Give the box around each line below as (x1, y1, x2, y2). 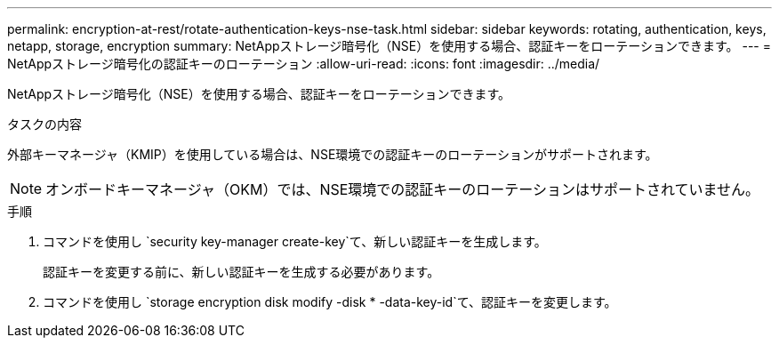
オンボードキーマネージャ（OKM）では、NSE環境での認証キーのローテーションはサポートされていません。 (45, 181, 760, 198)
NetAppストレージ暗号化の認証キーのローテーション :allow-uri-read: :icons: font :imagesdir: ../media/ (7, 56, 600, 71)
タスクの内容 (7, 116, 82, 132)
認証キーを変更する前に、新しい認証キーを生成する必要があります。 (43, 264, 440, 279)
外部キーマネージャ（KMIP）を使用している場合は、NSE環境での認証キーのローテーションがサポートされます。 (7, 147, 658, 162)
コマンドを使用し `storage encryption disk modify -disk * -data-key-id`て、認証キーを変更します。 (43, 294, 617, 309)
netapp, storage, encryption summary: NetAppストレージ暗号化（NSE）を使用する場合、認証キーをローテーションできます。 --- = (7, 38, 771, 53)
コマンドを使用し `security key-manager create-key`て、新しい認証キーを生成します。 (43, 234, 547, 249)
